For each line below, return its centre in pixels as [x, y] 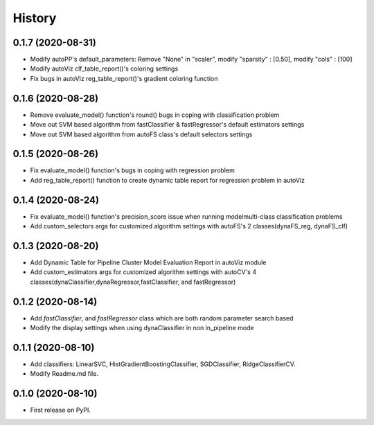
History [35, 18]
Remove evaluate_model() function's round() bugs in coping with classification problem [155, 115]
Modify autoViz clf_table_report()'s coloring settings [104, 69]
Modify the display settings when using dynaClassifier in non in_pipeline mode [142, 328]
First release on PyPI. [61, 410]
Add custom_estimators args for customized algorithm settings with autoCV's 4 [143, 272]
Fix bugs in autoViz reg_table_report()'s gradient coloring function [124, 78]
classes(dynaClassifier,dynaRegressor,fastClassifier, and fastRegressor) [133, 282]
